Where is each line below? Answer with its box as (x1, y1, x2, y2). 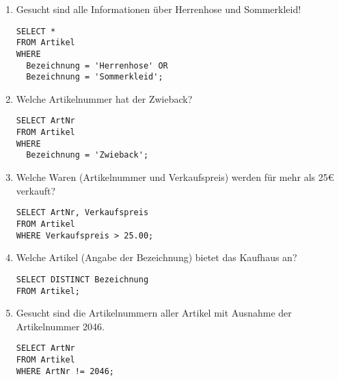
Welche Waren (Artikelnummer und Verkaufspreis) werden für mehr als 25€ (16, 170, 334, 184)
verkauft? (16, 183, 56, 197)
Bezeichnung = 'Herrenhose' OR (26, 60, 168, 71)
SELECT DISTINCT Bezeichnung (16, 274, 149, 284)
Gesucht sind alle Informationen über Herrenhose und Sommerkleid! (16, 2, 301, 16)
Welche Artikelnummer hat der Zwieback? (16, 91, 193, 106)
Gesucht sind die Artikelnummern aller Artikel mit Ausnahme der (16, 306, 292, 320)
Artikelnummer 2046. (16, 319, 105, 333)
